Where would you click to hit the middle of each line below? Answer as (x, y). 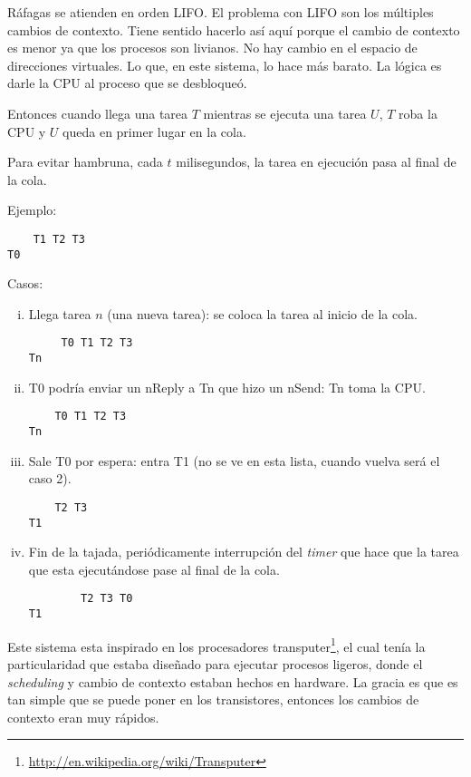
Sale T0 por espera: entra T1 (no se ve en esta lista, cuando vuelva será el (234, 460)
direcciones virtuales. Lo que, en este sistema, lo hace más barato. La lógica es (225, 65)
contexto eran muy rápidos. (83, 717)
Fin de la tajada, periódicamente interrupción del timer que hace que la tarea (244, 552)
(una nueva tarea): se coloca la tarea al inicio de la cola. (262, 313)
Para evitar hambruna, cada (85, 162)
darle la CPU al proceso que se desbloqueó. (127, 83)
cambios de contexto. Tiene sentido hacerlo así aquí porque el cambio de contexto (234, 29)
